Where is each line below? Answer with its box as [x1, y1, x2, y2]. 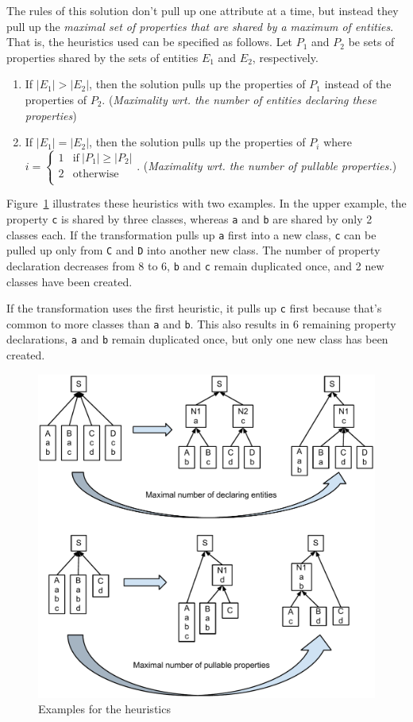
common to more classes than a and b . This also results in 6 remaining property [6, 315, 396, 332]
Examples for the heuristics [38, 701, 171, 717]
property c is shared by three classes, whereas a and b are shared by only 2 [6, 210, 372, 227]
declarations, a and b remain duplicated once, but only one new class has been [6, 331, 388, 347]
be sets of [348, 33, 395, 50]
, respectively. [252, 49, 318, 65]
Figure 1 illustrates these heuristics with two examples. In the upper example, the [6, 195, 407, 212]
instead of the [324, 76, 392, 92]
